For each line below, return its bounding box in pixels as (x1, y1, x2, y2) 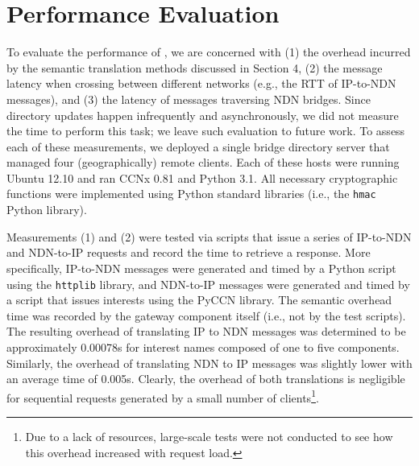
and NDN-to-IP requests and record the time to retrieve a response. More (6, 244, 371, 261)
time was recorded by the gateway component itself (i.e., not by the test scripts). (6, 307, 406, 324)
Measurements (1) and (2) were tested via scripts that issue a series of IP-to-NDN (6, 228, 412, 245)
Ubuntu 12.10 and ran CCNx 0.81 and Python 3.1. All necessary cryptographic (6, 169, 398, 186)
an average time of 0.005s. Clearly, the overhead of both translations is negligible (6, 370, 405, 387)
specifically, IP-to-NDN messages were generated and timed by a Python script (6, 259, 396, 276)
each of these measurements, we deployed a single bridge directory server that (6, 138, 390, 155)
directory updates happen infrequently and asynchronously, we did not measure (6, 106, 399, 123)
